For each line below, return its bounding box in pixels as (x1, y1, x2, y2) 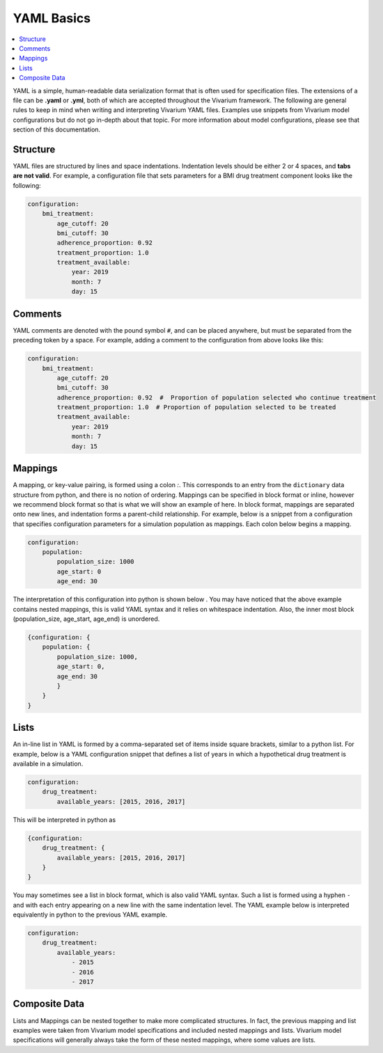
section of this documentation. (13, 125, 101, 134)
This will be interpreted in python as (13, 815, 116, 824)
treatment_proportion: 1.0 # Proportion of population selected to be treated (56, 404, 336, 411)
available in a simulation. (13, 759, 84, 768)
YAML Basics (13, 10, 91, 26)
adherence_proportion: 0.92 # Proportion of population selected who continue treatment (56, 393, 377, 402)
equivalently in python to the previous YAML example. (13, 910, 168, 919)
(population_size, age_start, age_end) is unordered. (13, 615, 160, 623)
